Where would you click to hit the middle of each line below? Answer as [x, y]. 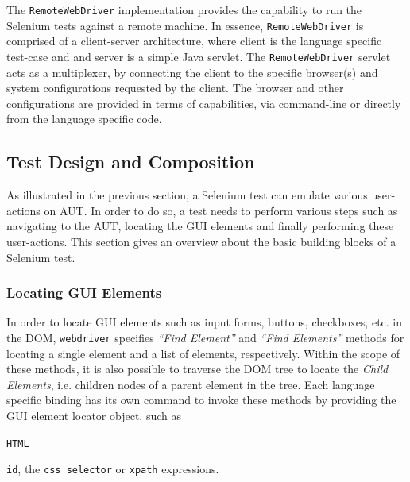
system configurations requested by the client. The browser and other [175, 88]
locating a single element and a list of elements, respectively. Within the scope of [203, 353]
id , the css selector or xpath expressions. [113, 469]
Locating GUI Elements [84, 293]
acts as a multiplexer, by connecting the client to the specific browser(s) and [192, 72]
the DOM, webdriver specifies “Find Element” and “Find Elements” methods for [205, 337]
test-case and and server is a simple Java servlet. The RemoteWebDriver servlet [199, 56]
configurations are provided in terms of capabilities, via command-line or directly [204, 103]
